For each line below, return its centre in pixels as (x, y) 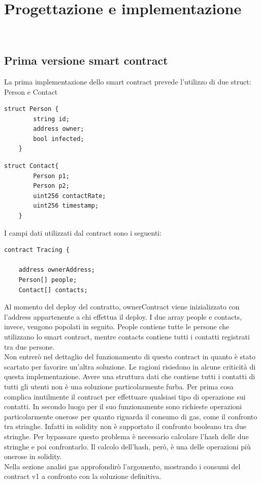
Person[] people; (48, 280)
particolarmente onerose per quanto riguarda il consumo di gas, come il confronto (131, 416)
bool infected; (59, 139)
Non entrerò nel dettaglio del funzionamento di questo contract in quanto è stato (130, 357)
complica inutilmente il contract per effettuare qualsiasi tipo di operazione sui (125, 396)
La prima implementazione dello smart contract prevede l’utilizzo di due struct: (128, 81)
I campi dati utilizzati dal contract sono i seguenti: (83, 232)
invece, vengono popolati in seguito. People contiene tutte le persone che (117, 326)
